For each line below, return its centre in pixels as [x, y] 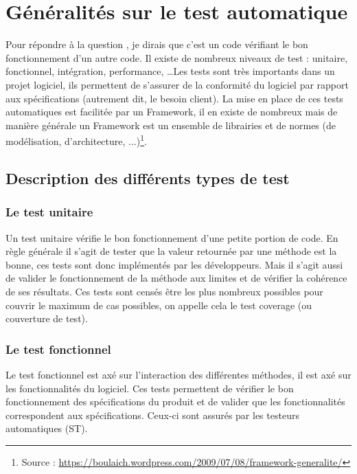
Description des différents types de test [148, 178]
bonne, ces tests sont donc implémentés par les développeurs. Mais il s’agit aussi [174, 264]
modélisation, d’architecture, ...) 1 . [76, 140]
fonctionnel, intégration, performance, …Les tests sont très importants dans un [170, 71]
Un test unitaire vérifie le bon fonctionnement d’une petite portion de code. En [172, 237]
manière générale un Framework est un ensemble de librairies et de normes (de [171, 125]
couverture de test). [47, 318]
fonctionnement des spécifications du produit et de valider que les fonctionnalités [175, 402]
